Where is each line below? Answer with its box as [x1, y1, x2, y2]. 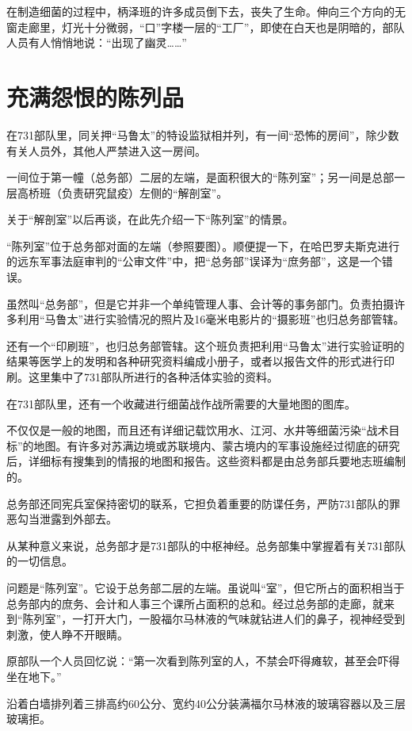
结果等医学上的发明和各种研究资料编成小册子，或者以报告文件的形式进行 [6, 353, 383, 369]
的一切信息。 [6, 553, 73, 569]
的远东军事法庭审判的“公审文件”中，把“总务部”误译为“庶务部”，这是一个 [6, 253, 382, 270]
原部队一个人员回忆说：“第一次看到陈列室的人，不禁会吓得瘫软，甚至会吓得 [6, 653, 400, 669]
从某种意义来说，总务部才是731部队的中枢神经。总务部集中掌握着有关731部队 [6, 537, 406, 553]
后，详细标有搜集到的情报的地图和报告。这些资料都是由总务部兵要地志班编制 [6, 453, 406, 469]
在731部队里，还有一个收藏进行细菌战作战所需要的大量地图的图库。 [6, 395, 356, 411]
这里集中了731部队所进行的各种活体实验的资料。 [28, 369, 278, 385]
